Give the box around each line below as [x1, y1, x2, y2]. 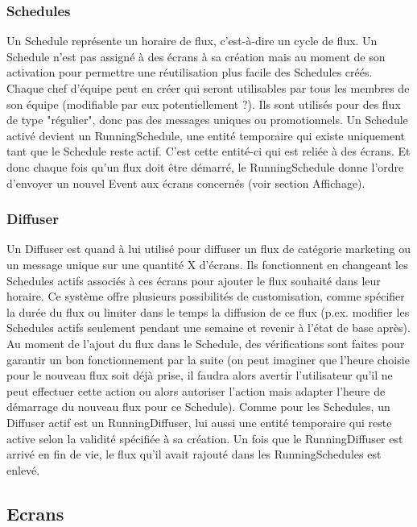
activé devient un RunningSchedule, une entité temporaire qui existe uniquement [6, 127, 406, 143]
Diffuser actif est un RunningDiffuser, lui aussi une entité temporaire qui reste [6, 413, 392, 430]
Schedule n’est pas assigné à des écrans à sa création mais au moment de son [6, 48, 386, 64]
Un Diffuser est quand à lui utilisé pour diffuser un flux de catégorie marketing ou [6, 240, 411, 257]
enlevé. [6, 461, 40, 478]
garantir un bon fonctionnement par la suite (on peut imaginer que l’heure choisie [6, 351, 410, 367]
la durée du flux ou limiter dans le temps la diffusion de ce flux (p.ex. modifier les [6, 303, 410, 320]
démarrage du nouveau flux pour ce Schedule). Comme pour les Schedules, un [6, 398, 390, 415]
